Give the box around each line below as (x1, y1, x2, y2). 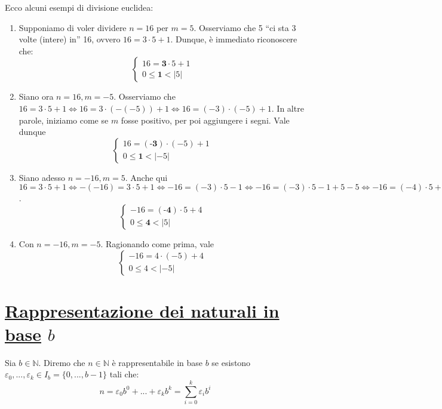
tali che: (109, 368, 139, 380)
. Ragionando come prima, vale (100, 237, 214, 250)
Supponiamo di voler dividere (19, 21, 127, 33)
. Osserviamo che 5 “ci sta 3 (194, 21, 296, 33)
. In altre (271, 102, 304, 114)
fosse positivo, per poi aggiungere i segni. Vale (121, 113, 290, 126)
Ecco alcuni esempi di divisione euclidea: (5, 1, 154, 13)
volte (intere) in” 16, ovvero (19, 33, 121, 45)
